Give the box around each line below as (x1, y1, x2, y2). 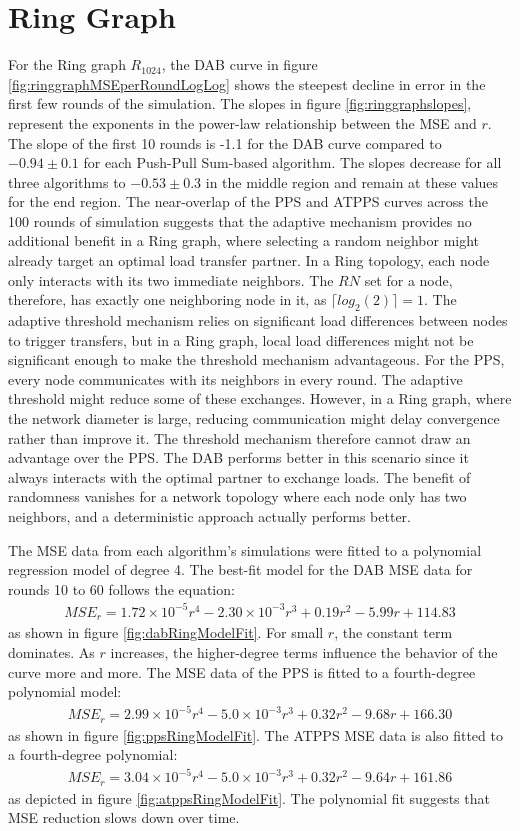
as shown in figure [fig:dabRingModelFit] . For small (8, 622, 324, 643)
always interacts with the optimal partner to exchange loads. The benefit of (8, 466, 471, 487)
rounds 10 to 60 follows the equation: (8, 578, 235, 599)
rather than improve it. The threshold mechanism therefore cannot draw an (8, 427, 471, 448)
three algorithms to (8, 171, 126, 192)
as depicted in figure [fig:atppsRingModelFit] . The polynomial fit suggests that (8, 787, 490, 808)
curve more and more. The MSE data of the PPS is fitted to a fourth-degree (8, 661, 476, 682)
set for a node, (364, 269, 453, 290)
